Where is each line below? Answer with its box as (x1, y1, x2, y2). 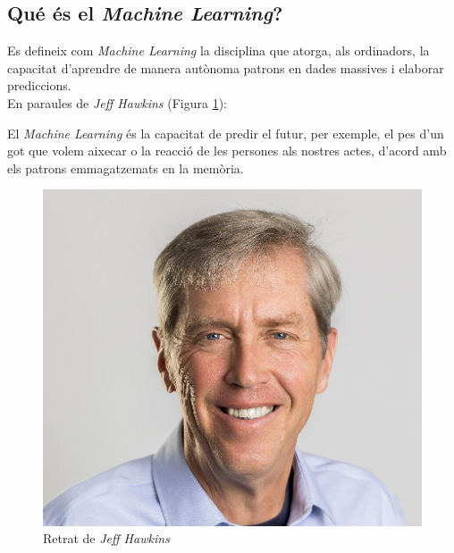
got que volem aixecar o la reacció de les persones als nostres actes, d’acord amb (7, 141, 447, 160)
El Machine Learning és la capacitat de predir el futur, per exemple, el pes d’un (7, 123, 444, 142)
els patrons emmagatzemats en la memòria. (7, 158, 244, 177)
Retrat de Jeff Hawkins (43, 529, 170, 548)
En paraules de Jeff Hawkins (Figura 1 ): (7, 93, 227, 112)
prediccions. (7, 76, 71, 95)
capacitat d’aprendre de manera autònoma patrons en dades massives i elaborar (7, 58, 444, 77)
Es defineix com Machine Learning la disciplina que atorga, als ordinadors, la (7, 41, 430, 60)
